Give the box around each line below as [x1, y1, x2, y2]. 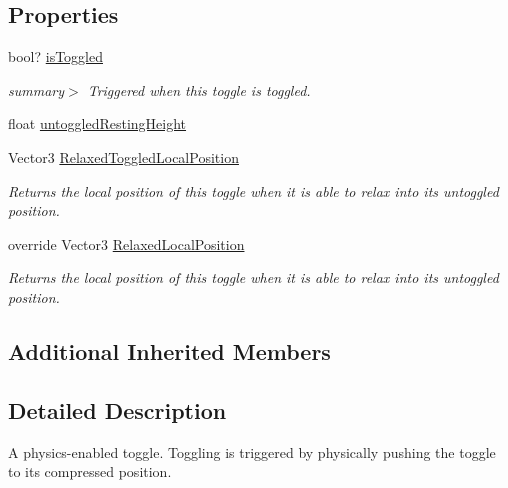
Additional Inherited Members [8, 335, 331, 366]
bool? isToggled [8, 46, 103, 67]
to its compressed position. [8, 461, 172, 482]
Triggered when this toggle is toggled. [87, 79, 311, 100]
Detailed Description [8, 394, 227, 425]
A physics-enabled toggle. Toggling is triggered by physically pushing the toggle [8, 441, 496, 462]
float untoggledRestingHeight [8, 113, 187, 134]
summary [8, 79, 65, 100]
